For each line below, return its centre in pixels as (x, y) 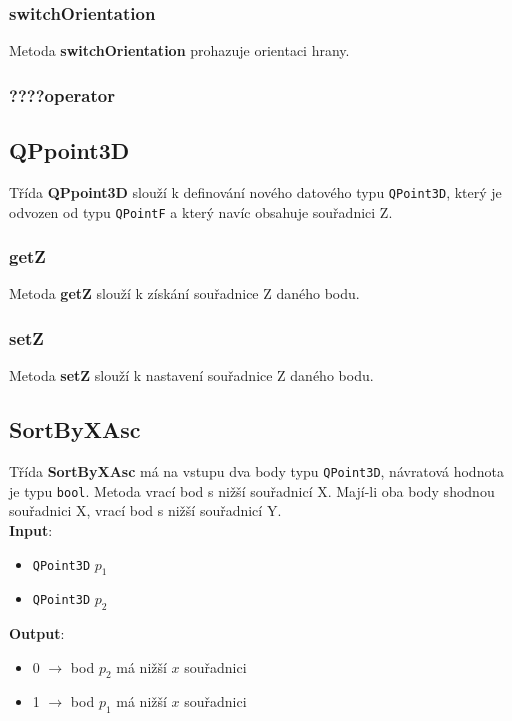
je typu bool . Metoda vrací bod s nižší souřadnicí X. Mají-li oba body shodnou (252, 490)
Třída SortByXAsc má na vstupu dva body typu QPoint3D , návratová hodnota (256, 471)
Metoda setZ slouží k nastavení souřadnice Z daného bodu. (191, 375)
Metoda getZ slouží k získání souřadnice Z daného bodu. (184, 293)
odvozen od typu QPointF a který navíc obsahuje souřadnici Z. (201, 211)
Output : (37, 633)
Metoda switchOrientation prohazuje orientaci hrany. (179, 50)
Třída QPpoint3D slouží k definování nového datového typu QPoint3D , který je (255, 191)
